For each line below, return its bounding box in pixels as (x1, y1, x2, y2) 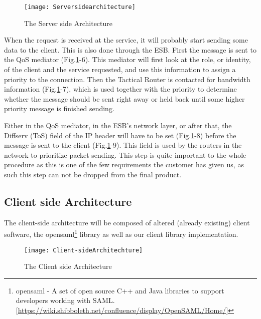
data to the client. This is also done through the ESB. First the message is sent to (4, 44, 256, 55)
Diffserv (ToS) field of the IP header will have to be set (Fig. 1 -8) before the (4, 130, 236, 140)
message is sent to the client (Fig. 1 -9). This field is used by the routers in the (4, 140, 242, 150)
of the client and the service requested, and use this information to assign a (4, 64, 236, 75)
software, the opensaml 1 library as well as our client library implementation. (4, 227, 238, 239)
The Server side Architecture (24, 18, 112, 28)
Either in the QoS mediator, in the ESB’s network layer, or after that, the (4, 120, 232, 130)
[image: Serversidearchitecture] (24, 4, 136, 11)
